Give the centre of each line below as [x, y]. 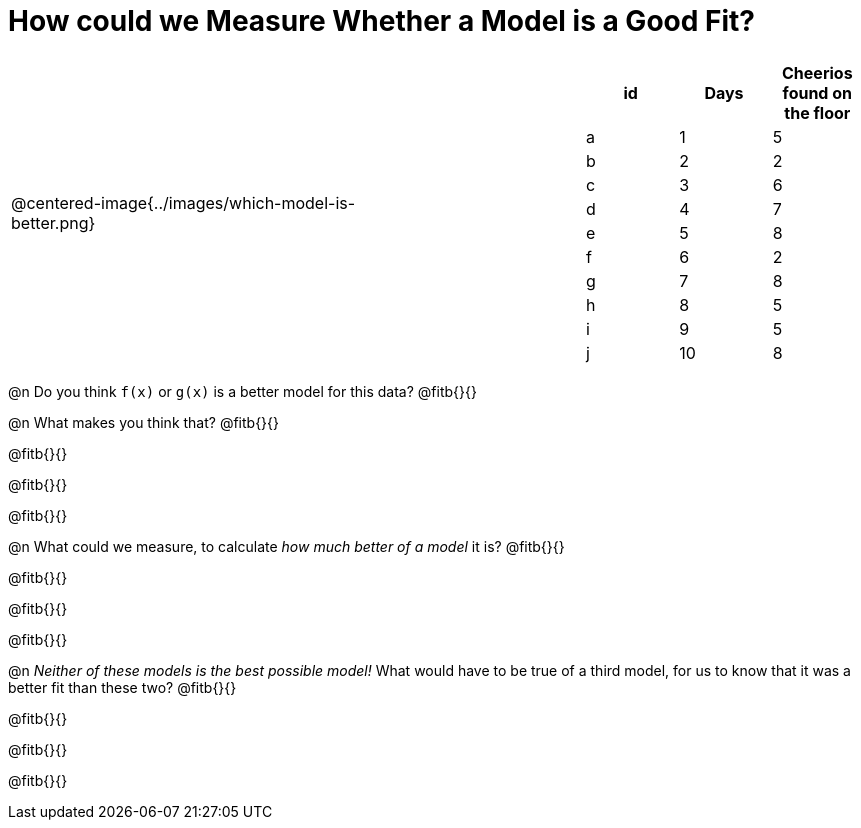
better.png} [53, 222]
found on [817, 92]
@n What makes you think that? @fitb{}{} [144, 422]
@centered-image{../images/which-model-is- [183, 202]
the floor [817, 112]
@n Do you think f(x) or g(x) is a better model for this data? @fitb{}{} [242, 391]
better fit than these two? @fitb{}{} [122, 687]
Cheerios [817, 72]
